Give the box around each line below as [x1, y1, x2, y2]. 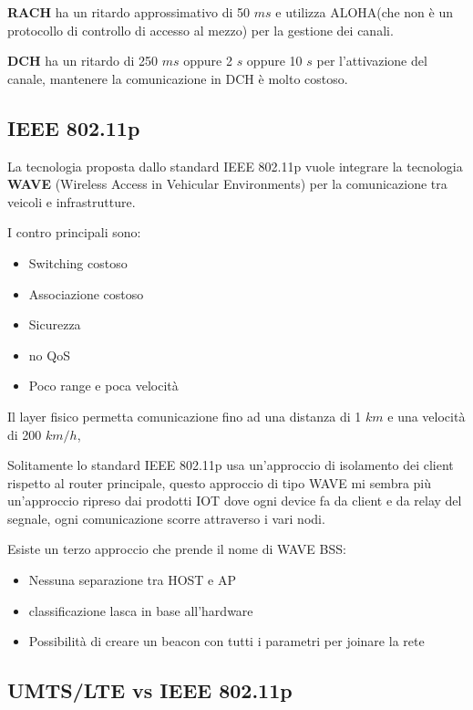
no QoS [28, 345, 70, 364]
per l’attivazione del [316, 51, 427, 70]
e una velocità [387, 406, 466, 425]
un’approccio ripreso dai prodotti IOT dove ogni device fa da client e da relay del [7, 491, 462, 510]
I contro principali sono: [7, 223, 141, 242]
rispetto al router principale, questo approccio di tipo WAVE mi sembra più [7, 473, 432, 492]
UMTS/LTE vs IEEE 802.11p [7, 676, 293, 705]
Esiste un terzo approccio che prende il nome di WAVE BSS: [7, 539, 346, 559]
